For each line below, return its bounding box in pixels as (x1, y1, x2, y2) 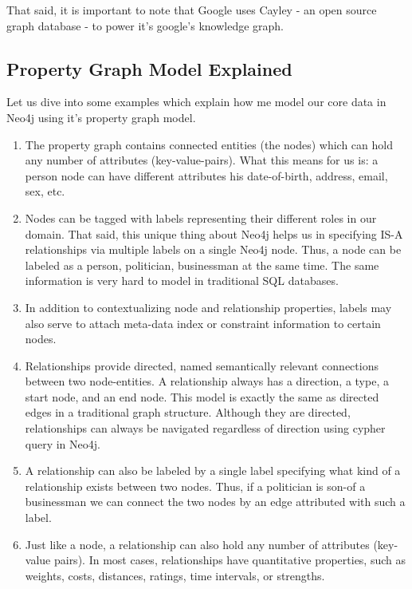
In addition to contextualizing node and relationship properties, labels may (25, 298, 392, 315)
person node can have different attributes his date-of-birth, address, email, (25, 167, 388, 184)
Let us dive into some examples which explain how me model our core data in (6, 93, 386, 110)
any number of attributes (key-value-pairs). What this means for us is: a (25, 152, 379, 168)
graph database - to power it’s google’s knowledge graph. (6, 17, 284, 34)
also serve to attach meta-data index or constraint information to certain (25, 314, 381, 331)
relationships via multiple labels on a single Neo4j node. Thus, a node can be (25, 241, 402, 258)
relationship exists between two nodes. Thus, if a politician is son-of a (25, 477, 366, 494)
